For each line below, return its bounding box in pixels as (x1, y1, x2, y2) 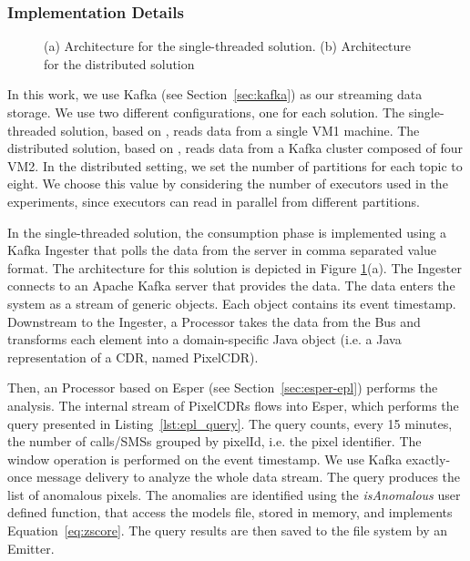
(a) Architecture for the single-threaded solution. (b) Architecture (44, 36, 411, 56)
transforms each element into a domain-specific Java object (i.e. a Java (7, 330, 402, 349)
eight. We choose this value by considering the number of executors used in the (7, 174, 448, 193)
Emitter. (7, 538, 55, 557)
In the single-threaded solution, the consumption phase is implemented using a (7, 222, 446, 241)
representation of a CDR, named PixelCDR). (7, 347, 259, 366)
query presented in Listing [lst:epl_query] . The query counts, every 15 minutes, (7, 413, 453, 433)
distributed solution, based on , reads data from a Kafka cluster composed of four (7, 138, 464, 158)
